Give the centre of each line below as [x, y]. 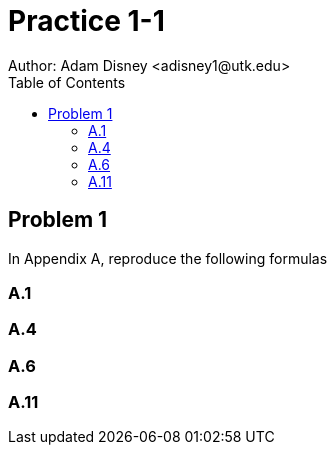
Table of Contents [67, 82]
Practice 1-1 [86, 21]
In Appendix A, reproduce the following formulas [168, 258]
